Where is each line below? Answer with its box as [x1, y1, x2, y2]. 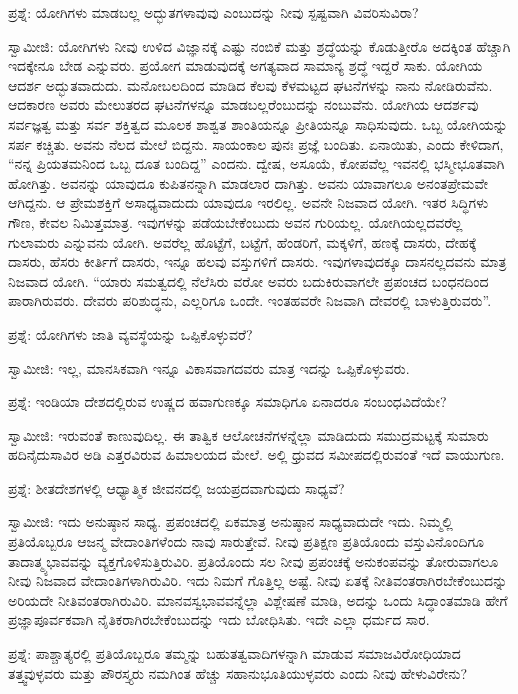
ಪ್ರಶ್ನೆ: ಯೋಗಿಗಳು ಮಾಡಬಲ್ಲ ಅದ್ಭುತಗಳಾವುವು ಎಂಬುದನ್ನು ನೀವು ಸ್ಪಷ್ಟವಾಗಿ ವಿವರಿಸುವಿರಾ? [8, 2, 419, 22]
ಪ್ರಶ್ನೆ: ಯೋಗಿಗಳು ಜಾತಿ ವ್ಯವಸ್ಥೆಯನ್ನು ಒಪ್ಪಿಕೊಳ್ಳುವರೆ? [8, 323, 253, 344]
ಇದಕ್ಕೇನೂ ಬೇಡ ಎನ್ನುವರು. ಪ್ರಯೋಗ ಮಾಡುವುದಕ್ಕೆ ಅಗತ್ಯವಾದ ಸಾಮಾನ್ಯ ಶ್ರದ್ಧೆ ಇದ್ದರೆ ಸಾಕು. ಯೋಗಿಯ [8, 55, 483, 76]
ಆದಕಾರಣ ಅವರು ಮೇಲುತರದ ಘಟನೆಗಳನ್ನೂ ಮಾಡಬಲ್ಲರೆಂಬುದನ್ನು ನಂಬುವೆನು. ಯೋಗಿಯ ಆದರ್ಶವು [8, 94, 479, 115]
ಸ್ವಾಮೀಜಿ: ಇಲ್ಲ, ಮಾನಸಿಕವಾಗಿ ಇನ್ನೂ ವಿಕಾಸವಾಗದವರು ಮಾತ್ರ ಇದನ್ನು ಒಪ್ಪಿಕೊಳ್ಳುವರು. [8, 357, 410, 378]
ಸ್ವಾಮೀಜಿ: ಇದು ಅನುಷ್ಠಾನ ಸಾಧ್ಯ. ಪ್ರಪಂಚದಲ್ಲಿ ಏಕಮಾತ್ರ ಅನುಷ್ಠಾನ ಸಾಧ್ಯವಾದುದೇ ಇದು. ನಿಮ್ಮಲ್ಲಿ [8, 511, 453, 532]
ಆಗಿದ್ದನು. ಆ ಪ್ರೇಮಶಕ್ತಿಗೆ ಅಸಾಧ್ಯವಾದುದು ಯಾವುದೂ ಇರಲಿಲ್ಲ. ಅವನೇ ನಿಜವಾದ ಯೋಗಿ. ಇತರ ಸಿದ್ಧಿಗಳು [8, 192, 489, 213]
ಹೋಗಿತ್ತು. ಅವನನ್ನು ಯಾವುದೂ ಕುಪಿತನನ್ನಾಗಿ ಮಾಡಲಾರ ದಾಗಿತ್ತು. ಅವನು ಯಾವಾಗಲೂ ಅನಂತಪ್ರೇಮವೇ [8, 172, 489, 193]
